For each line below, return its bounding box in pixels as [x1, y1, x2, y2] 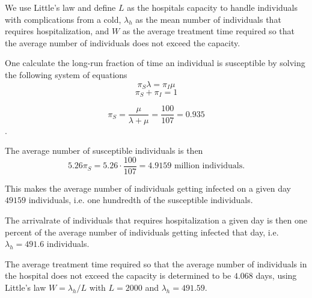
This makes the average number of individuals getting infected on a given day [5, 181, 291, 194]
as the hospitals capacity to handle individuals [127, 1, 298, 13]
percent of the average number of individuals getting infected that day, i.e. [5, 225, 279, 238]
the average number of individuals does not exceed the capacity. [5, 36, 240, 49]
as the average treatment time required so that [122, 25, 295, 37]
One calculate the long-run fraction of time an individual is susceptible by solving [5, 56, 305, 69]
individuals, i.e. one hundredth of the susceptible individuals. [28, 193, 253, 206]
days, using [255, 269, 297, 282]
